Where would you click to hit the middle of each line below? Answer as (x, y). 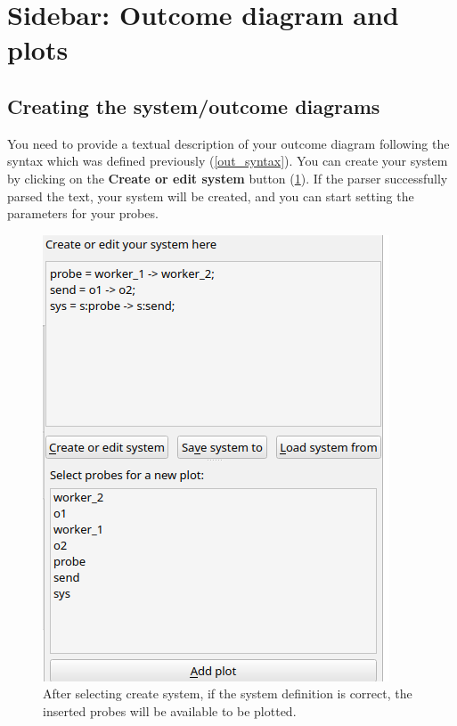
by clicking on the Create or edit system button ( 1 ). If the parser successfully (228, 178)
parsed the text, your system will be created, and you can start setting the (211, 196)
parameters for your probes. (83, 213)
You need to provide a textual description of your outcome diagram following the (228, 143)
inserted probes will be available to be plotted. (170, 710)
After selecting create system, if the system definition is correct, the (228, 693)
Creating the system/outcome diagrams (194, 106)
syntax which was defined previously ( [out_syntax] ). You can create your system (228, 161)
